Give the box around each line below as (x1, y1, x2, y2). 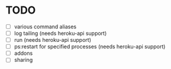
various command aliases (14, 23, 77, 30)
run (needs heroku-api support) (14, 37, 92, 44)
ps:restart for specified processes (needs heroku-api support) (14, 43, 166, 50)
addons (14, 50, 33, 57)
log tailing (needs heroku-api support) (14, 30, 107, 37)
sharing (14, 57, 33, 64)
